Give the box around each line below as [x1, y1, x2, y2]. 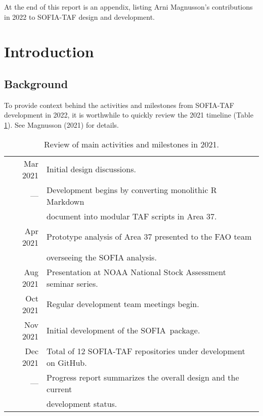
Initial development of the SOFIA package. [47, 324, 200, 336]
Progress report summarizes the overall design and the [47, 371, 239, 383]
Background [4, 75, 68, 91]
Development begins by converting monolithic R [47, 183, 217, 196]
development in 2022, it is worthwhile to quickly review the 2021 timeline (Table [4, 109, 253, 120]
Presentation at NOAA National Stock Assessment [47, 266, 226, 278]
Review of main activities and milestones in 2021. [44, 138, 219, 150]
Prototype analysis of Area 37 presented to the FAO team [47, 231, 252, 243]
